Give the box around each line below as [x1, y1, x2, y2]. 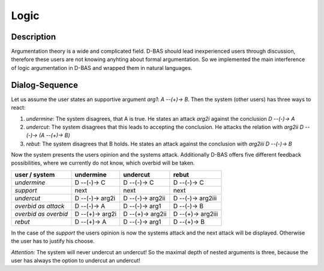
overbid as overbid [14, 209, 68, 218]
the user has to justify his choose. [11, 237, 95, 245]
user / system [14, 170, 55, 179]
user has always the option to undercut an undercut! [11, 257, 140, 264]
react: [11, 104, 26, 111]
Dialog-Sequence [11, 80, 78, 90]
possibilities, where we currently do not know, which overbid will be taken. [11, 159, 195, 167]
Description [11, 32, 56, 42]
